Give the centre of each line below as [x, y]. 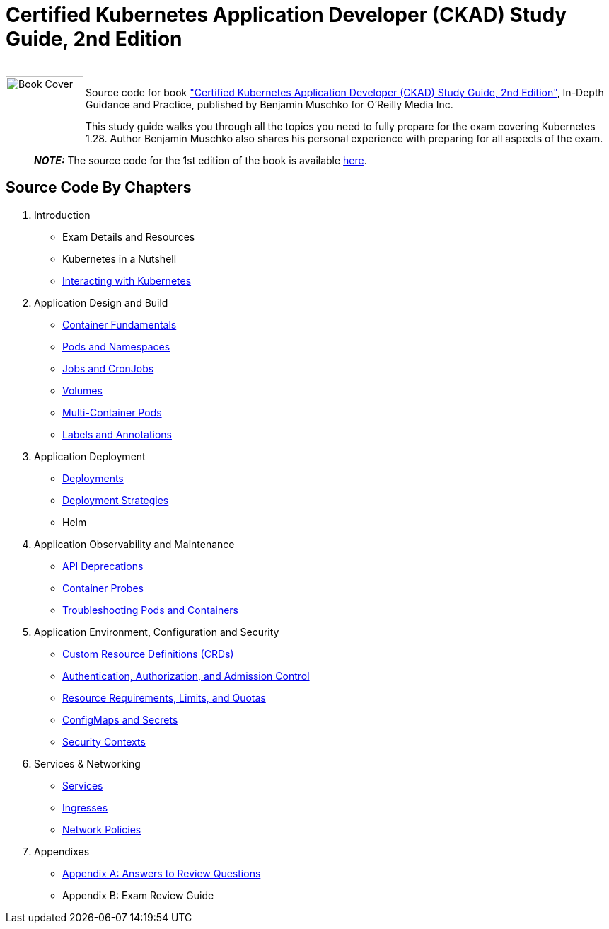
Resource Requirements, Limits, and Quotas [164, 697]
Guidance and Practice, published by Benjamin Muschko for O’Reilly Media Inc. [269, 104]
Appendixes [62, 851]
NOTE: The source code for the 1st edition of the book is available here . [201, 160]
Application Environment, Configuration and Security [157, 632]
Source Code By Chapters [99, 188]
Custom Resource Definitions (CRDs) [148, 654]
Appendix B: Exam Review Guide [138, 895]
